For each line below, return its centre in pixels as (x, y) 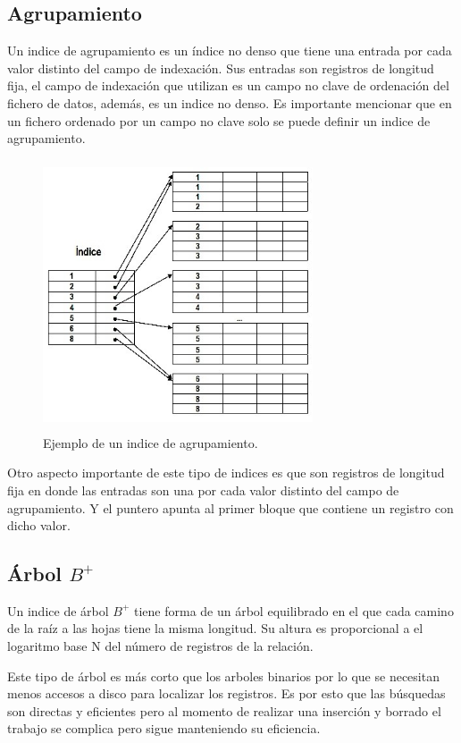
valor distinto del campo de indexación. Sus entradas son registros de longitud (221, 68)
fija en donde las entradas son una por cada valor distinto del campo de (203, 490)
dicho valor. (39, 525)
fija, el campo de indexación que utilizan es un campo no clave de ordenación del (228, 85)
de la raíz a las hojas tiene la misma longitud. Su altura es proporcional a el (215, 628)
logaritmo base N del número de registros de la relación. (160, 646)
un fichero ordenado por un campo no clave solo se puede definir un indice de (219, 120)
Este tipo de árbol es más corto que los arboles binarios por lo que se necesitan (223, 675)
